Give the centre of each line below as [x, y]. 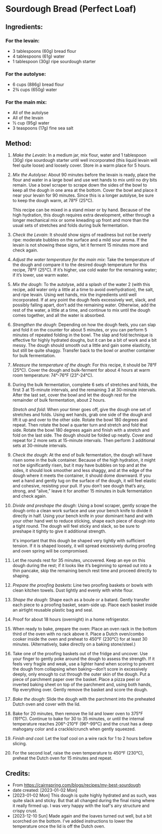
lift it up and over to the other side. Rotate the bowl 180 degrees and [80, 420]
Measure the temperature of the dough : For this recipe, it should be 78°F [85, 365]
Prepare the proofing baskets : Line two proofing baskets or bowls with [82, 585]
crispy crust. [25, 811]
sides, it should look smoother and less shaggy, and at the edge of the [82, 471]
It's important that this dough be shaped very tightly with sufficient [79, 541]
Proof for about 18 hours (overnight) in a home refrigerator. [71, 619]
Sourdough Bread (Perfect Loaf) [71, 9]
